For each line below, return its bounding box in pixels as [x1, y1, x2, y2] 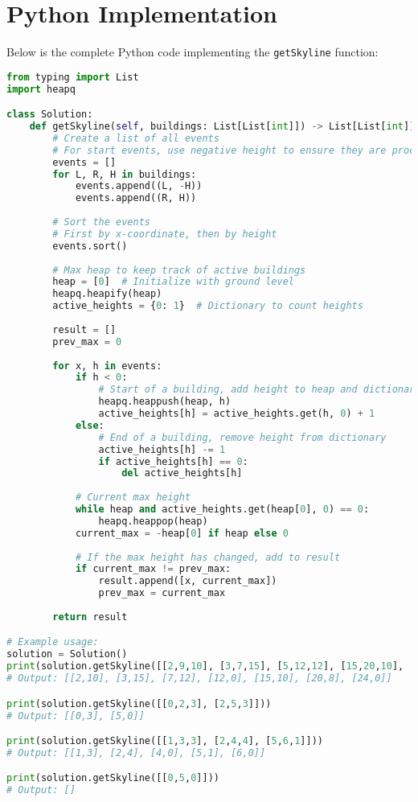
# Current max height [75, 491, 191, 504]
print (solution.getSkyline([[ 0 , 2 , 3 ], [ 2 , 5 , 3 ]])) [6, 697, 272, 709]
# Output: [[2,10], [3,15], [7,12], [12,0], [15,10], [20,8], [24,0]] [6, 672, 392, 685]
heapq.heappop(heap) [98, 515, 208, 527]
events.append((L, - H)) [75, 180, 203, 192]
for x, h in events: [52, 360, 162, 372]
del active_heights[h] [121, 467, 243, 479]
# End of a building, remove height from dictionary [98, 431, 387, 443]
